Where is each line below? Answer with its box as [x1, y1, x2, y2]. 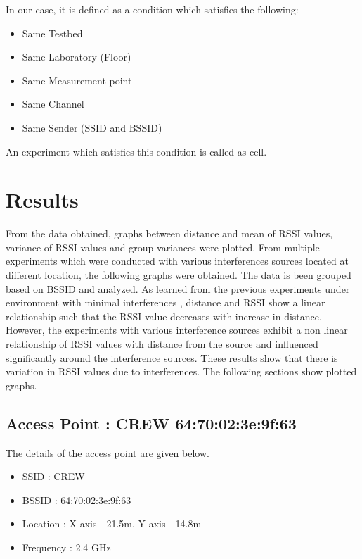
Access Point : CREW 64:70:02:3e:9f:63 [6, 412, 297, 434]
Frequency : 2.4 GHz [22, 539, 111, 554]
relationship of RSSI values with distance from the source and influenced [6, 337, 318, 351]
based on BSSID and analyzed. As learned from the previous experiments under [6, 281, 350, 296]
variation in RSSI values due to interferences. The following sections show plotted [6, 364, 357, 379]
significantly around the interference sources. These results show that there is [6, 350, 338, 365]
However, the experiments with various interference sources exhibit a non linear [6, 322, 348, 337]
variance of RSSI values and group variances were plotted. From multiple [6, 239, 320, 254]
